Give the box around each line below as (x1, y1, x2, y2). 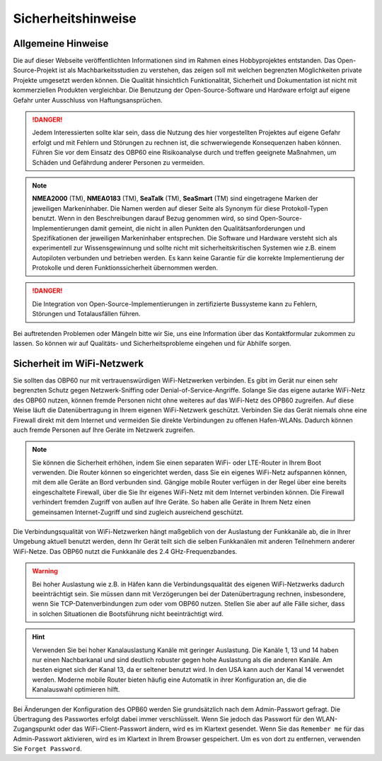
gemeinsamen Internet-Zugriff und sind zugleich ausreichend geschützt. (32, 508, 244, 516)
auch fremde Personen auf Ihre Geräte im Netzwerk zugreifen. (13, 425, 195, 434)
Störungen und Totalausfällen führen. (32, 310, 141, 318)
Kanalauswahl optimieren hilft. (32, 685, 120, 694)
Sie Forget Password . (13, 745, 82, 753)
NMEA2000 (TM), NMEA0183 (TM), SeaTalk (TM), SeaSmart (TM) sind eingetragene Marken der (32, 194, 318, 203)
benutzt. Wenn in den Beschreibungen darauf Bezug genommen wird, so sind (32, 214, 258, 223)
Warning (32, 567, 58, 576)
